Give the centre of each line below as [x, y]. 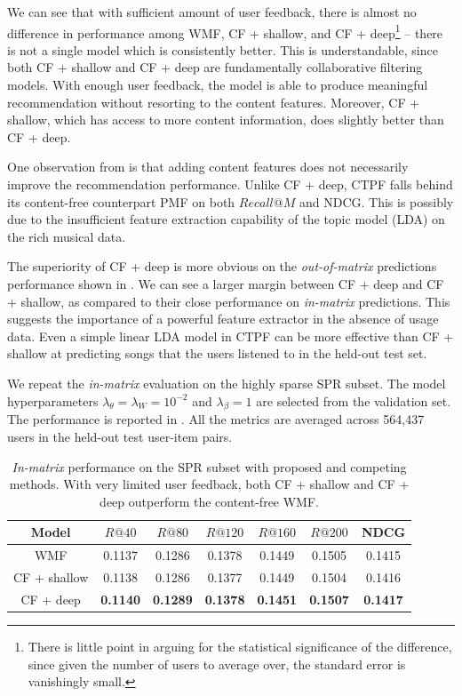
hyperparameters [53, 400]
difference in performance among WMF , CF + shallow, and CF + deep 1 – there [225, 31]
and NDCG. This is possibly [376, 201]
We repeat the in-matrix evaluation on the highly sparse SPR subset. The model [227, 383]
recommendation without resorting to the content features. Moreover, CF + [214, 102]
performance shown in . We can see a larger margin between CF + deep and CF [226, 283]
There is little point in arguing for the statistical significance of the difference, [240, 646]
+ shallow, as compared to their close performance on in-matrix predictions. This [229, 301]
